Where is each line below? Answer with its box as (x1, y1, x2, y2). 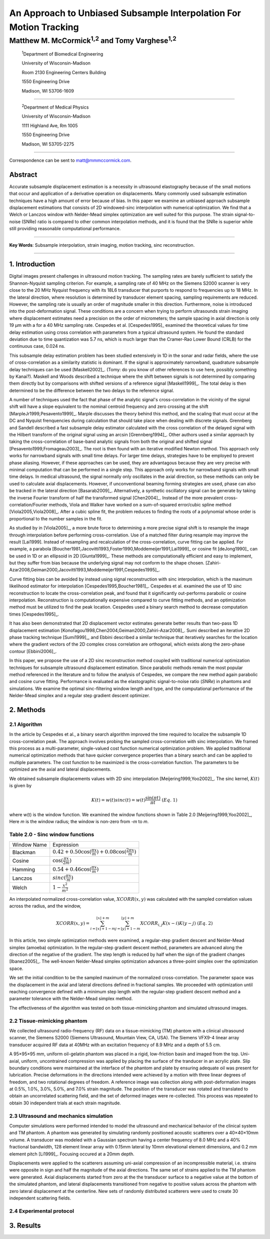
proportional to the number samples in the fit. (9, 515, 102, 521)
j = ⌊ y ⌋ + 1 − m (115, 926, 140, 931)
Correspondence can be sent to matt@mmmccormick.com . (9, 157, 132, 163)
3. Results (9, 1221, 41, 1230)
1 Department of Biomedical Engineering (21, 50, 103, 57)
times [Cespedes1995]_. (9, 611, 59, 617)
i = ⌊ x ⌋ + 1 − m (90, 926, 116, 931)
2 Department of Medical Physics (21, 103, 89, 110)
